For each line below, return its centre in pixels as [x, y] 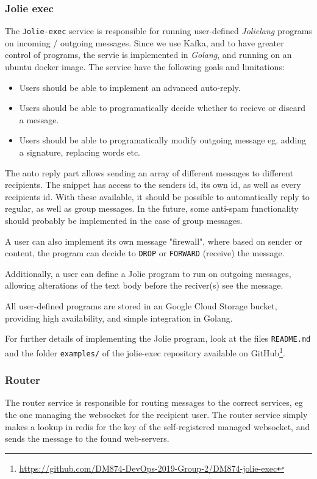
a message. [39, 119]
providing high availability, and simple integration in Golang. [119, 318]
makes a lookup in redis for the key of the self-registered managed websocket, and [158, 426]
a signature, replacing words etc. [80, 152]
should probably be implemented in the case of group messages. [124, 220]
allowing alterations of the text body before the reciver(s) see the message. [144, 285]
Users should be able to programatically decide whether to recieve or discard [162, 108]
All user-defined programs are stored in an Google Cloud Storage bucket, [141, 306]
